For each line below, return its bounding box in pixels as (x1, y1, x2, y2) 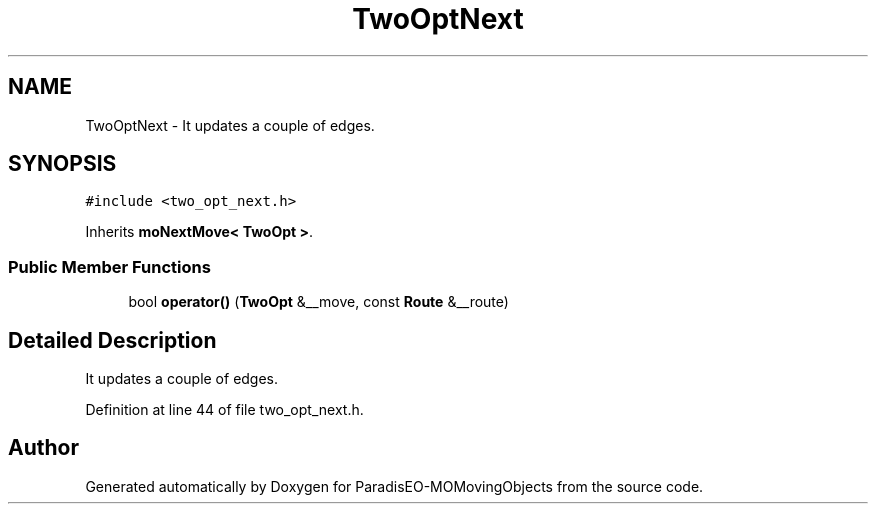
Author (8, 435, 79, 461)
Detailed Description (8, 327, 217, 353)
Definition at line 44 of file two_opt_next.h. (85, 401, 364, 419)
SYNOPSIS (8, 151, 117, 177)
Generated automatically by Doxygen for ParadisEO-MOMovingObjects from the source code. (85, 477, 704, 495)
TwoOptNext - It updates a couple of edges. (85, 116, 375, 134)
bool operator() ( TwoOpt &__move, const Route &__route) (128, 293, 509, 311)
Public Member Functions (8, 256, 211, 277)
